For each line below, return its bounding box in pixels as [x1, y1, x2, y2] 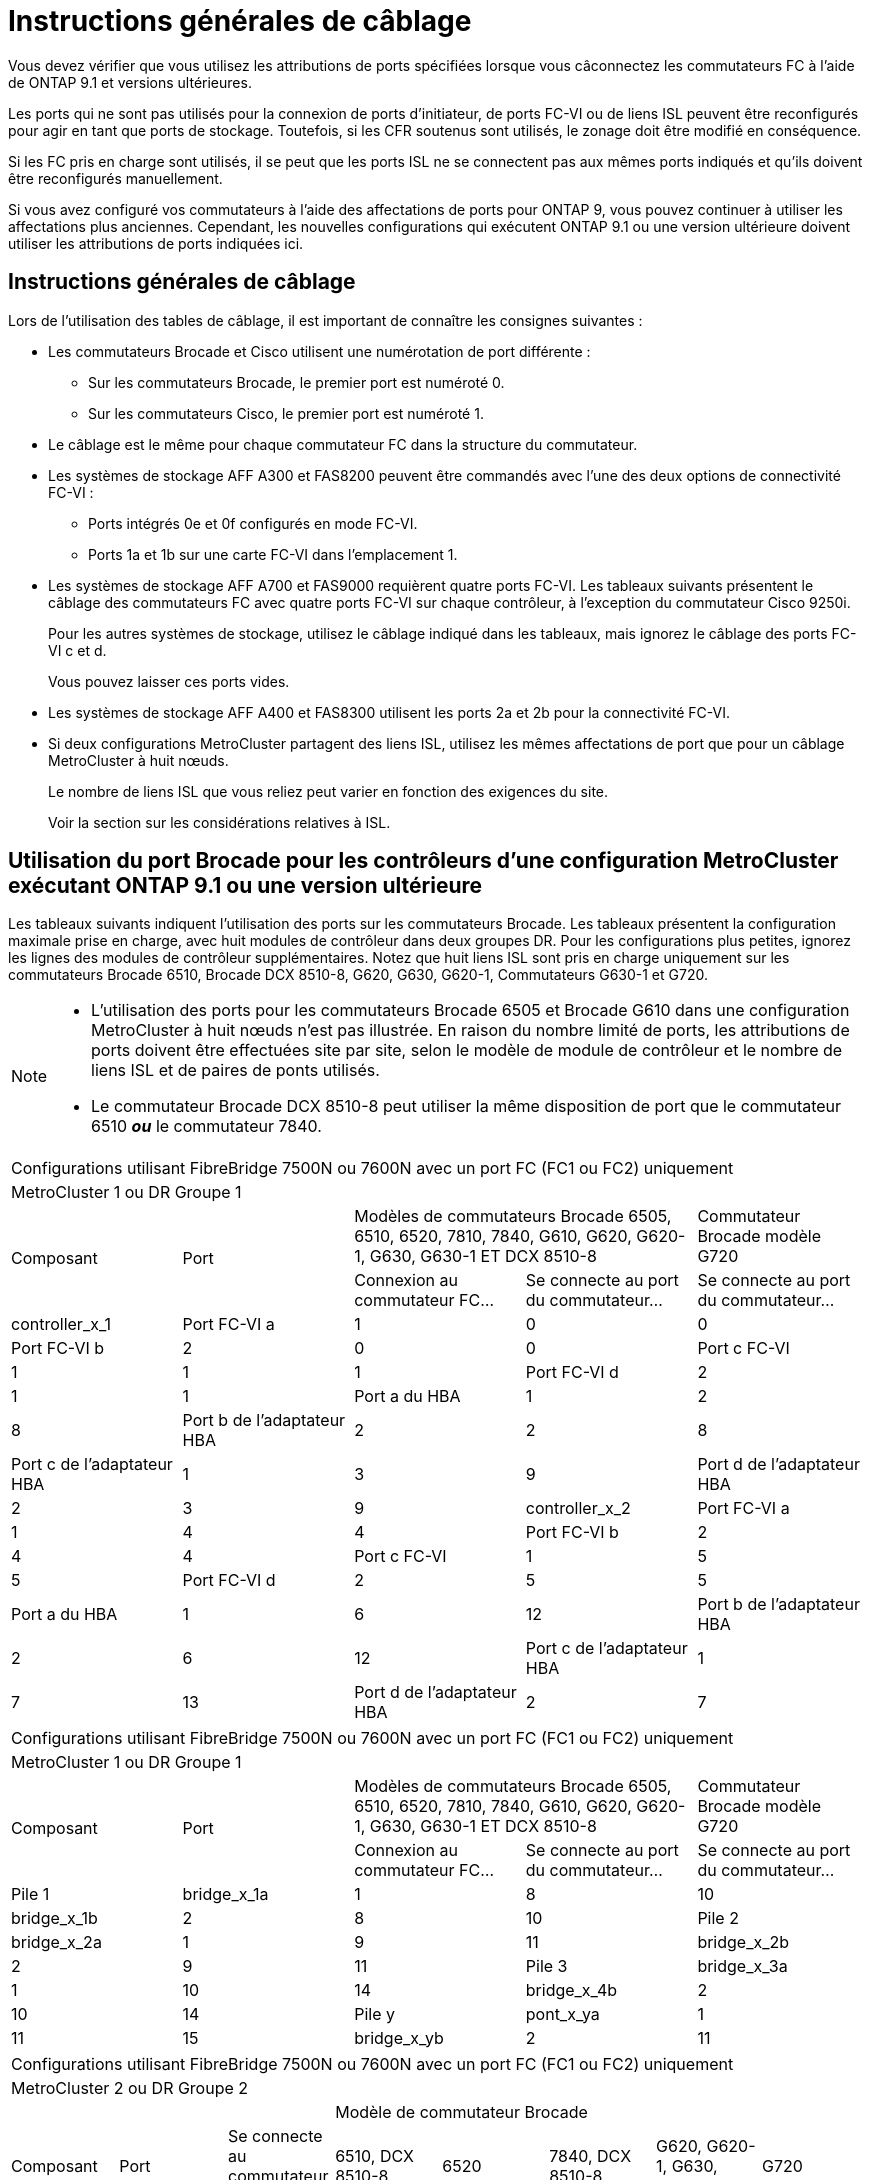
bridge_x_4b [525, 1980, 618, 2001]
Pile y [354, 2004, 395, 2025]
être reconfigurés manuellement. [8, 169, 223, 187]
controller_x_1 [11, 1314, 111, 1335]
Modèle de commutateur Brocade [335, 2102, 588, 2123]
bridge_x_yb [354, 2028, 444, 2049]
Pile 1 [11, 1884, 50, 1905]
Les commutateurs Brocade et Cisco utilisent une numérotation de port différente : [48, 342, 591, 360]
